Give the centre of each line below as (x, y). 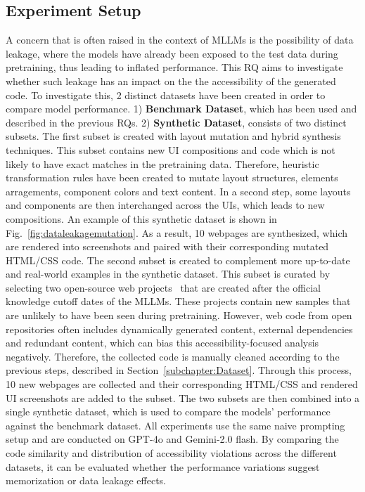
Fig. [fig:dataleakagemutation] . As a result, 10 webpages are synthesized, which (177, 232)
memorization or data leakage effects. (86, 480)
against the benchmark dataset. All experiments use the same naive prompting (175, 425)
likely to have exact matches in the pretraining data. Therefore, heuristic (162, 163)
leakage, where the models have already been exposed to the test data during (172, 53)
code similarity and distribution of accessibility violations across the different (171, 453)
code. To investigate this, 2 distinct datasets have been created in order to (166, 95)
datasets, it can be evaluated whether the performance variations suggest (163, 466)
